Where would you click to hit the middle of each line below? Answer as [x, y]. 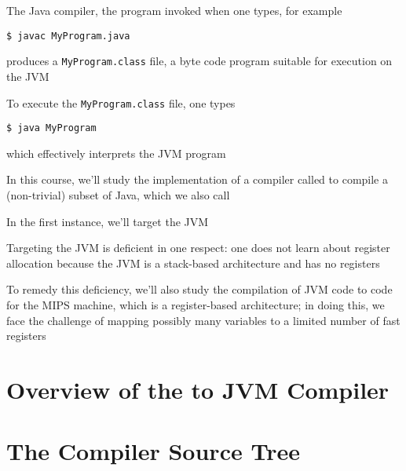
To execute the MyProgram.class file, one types [121, 102]
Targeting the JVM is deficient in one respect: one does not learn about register [198, 248]
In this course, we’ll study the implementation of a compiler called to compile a [197, 179]
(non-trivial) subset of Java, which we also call [118, 195]
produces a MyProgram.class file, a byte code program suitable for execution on [199, 61]
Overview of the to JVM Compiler [198, 389]
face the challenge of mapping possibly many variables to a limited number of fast [203, 320]
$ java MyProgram [51, 128]
